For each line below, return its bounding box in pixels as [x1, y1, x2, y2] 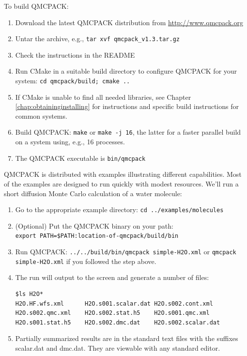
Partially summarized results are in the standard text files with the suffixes [15, 333, 238, 343]
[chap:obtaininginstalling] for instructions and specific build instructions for [15, 101, 239, 111]
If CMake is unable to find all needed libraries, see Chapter [15, 92, 191, 102]
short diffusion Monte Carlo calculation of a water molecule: [4, 188, 182, 198]
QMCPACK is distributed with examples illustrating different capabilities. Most [4, 169, 242, 179]
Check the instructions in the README [15, 49, 135, 60]
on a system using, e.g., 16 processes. [15, 137, 125, 147]
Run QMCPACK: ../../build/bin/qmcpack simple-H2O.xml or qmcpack [15, 247, 236, 257]
